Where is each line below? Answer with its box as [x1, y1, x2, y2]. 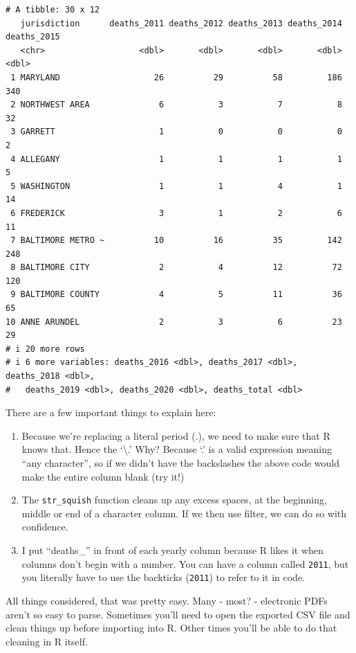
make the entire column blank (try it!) [21, 469, 185, 483]
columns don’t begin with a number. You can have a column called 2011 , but [21, 556, 349, 571]
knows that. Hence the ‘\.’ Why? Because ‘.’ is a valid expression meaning [21, 442, 332, 456]
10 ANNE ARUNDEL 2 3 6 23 [6, 316, 342, 327]
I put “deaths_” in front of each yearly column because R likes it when [21, 543, 324, 557]
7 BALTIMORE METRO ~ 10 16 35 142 [10, 235, 342, 246]
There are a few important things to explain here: [6, 405, 216, 420]
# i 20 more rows [6, 343, 85, 354]
